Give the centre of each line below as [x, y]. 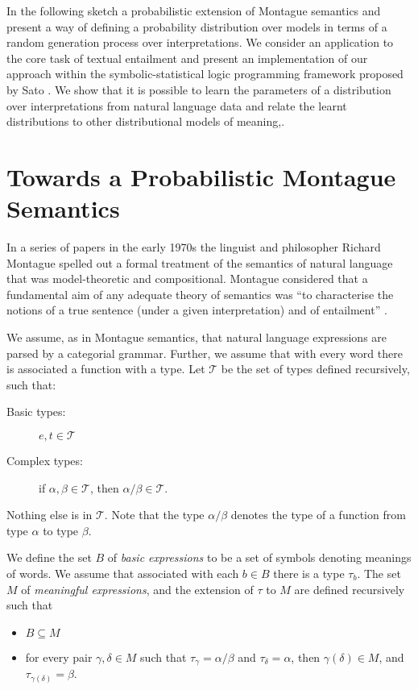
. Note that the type [154, 515]
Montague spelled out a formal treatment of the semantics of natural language [200, 262]
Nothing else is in [50, 515]
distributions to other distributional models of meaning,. [146, 121]
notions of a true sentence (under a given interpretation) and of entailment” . [197, 310]
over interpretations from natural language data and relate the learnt [177, 105]
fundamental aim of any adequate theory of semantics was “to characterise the [200, 294]
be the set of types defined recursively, [315, 369]
